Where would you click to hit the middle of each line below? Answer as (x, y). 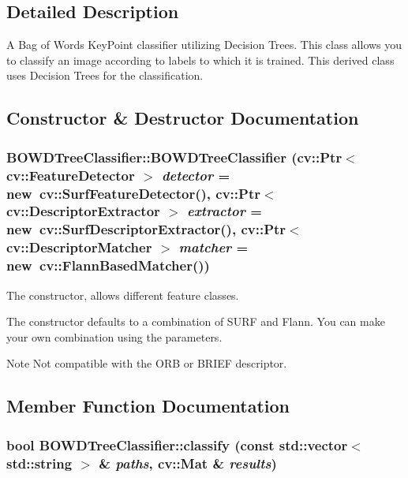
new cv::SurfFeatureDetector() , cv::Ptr (133, 193)
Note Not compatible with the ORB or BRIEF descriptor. (147, 363)
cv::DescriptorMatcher (79, 247)
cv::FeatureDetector (71, 175)
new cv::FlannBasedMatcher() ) (108, 265)
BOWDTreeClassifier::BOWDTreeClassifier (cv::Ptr (174, 157)
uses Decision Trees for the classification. (105, 75)
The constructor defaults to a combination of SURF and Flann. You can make (196, 321)
